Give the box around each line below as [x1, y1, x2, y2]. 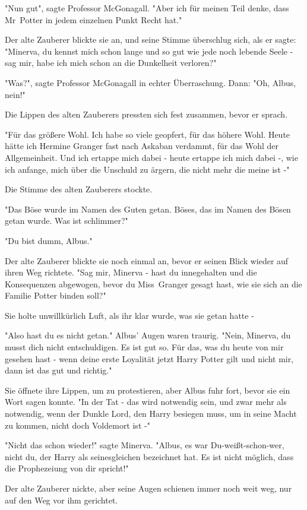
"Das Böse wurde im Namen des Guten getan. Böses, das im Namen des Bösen [5, 202, 291, 215]
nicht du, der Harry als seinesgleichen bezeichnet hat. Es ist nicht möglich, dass [5, 450, 294, 463]
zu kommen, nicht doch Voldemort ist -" [5, 419, 150, 431]
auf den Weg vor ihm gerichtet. [5, 493, 118, 506]
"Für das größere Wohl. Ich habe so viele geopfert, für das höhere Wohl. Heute [5, 128, 290, 140]
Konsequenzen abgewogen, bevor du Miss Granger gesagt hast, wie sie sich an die [5, 277, 302, 290]
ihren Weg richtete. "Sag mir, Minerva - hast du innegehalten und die [5, 266, 257, 278]
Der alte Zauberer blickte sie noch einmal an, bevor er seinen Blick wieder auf [5, 254, 289, 267]
